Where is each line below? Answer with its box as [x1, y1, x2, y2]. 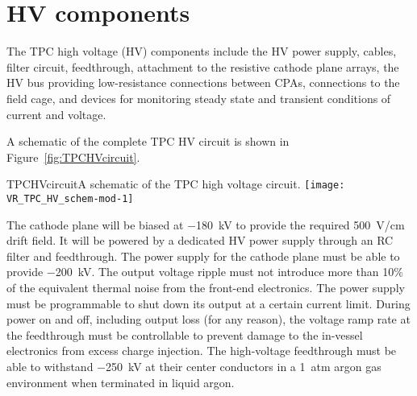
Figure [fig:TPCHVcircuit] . [6, 148, 140, 165]
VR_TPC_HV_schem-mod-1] [6, 192, 134, 204]
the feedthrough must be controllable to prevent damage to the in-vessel [6, 326, 363, 343]
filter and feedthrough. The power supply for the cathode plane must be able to [6, 247, 400, 264]
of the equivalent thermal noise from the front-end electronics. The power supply [6, 278, 405, 295]
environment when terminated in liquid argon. [6, 373, 235, 390]
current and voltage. [6, 105, 106, 122]
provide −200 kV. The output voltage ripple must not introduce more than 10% [6, 263, 403, 280]
